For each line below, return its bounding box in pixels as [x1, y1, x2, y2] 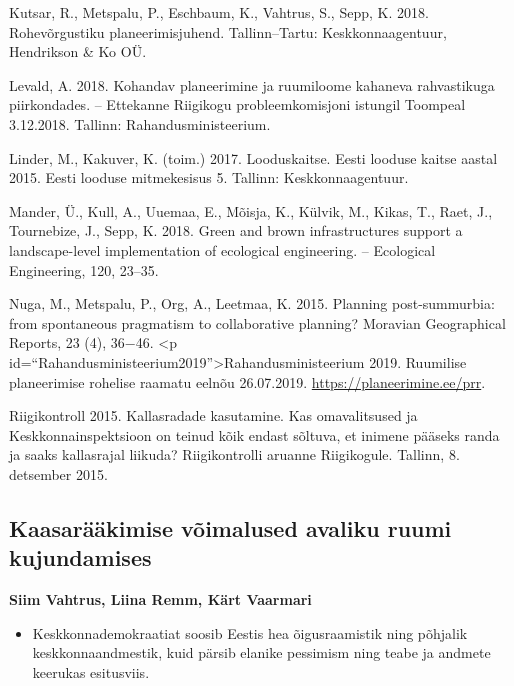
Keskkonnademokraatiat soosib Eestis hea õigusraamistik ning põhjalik [32, 622, 468, 643]
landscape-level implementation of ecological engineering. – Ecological [9, 239, 436, 260]
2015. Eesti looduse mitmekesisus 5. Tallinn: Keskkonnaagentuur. [9, 167, 409, 188]
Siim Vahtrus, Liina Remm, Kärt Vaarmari [9, 589, 312, 610]
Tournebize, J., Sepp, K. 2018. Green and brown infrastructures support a [9, 220, 463, 241]
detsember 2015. [9, 463, 108, 484]
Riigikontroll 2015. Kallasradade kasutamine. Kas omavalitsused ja [9, 405, 418, 426]
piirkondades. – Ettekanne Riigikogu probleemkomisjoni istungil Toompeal [9, 94, 466, 115]
